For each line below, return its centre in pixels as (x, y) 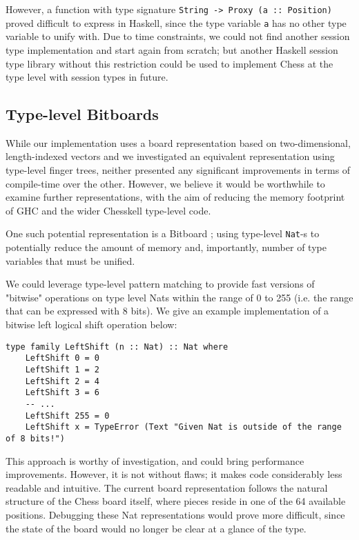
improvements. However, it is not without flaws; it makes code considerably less (174, 474)
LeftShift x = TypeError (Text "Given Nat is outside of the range (183, 427)
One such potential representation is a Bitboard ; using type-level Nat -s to (163, 233)
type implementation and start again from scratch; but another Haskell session (172, 49)
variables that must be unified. (70, 260)
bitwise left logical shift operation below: (91, 324)
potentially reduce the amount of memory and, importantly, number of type (166, 247)
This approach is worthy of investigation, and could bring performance (155, 460)
